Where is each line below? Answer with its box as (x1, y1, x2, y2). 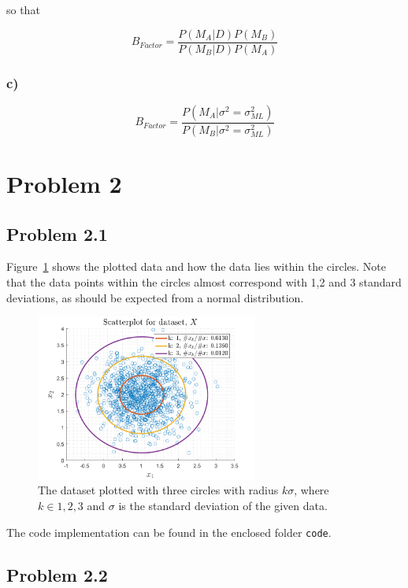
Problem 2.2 (6, 562, 108, 586)
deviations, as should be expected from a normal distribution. (6, 289, 304, 305)
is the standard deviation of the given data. (118, 497, 328, 513)
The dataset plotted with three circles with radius (38, 482, 279, 498)
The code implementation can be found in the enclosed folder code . (6, 523, 332, 540)
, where (294, 482, 329, 498)
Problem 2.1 (6, 221, 108, 246)
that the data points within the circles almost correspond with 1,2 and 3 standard (6, 273, 402, 290)
